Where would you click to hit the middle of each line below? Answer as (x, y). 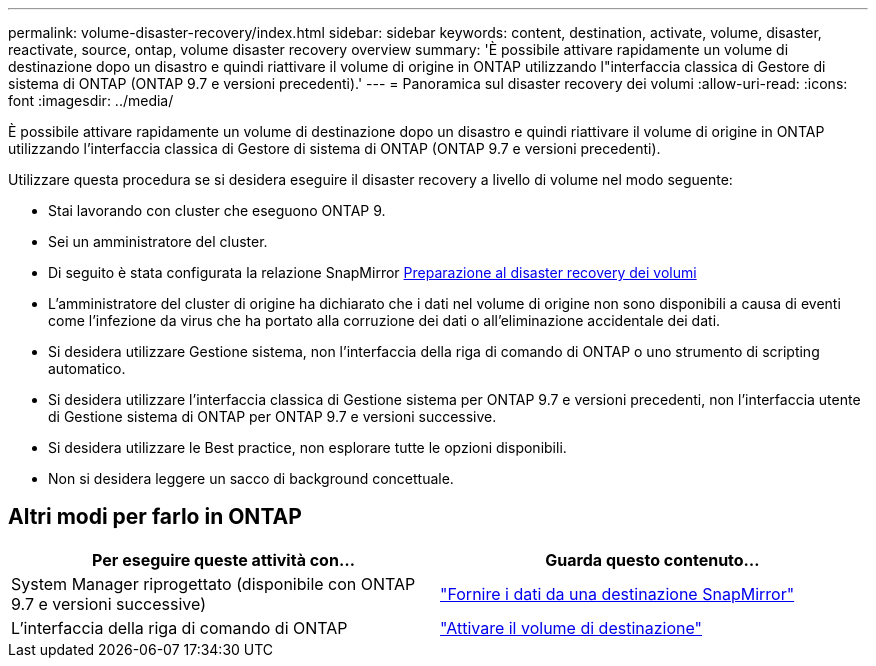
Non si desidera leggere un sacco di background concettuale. (251, 478)
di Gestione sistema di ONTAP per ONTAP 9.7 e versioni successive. (272, 416)
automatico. (87, 368)
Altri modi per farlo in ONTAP (155, 517)
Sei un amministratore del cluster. (158, 241)
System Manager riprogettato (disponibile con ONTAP (213, 583)
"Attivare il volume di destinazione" (571, 627)
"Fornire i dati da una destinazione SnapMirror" (617, 593)
